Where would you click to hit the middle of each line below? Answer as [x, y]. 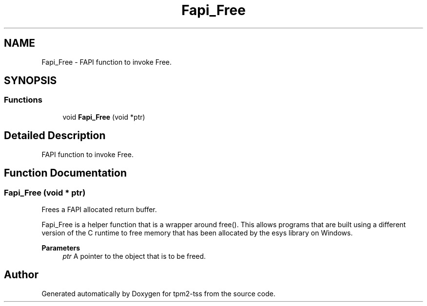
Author [21, 275]
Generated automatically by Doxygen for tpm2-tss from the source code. [158, 293]
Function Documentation [65, 173]
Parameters [61, 248]
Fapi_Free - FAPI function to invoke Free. [107, 62]
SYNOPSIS [30, 81]
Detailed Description [55, 136]
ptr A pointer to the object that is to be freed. [134, 256]
